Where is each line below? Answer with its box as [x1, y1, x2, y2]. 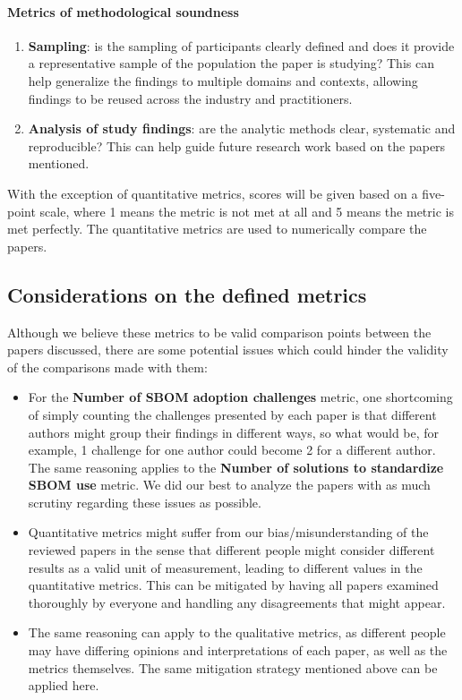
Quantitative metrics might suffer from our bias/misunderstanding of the [28, 523, 429, 542]
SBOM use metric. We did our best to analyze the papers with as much [28, 475, 431, 494]
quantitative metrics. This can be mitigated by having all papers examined [28, 576, 439, 594]
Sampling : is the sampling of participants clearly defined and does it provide [28, 36, 455, 55]
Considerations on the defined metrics [7, 280, 367, 308]
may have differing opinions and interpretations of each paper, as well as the [28, 641, 448, 660]
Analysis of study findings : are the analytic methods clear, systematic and [28, 119, 456, 138]
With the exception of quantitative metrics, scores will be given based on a [7, 184, 418, 202]
